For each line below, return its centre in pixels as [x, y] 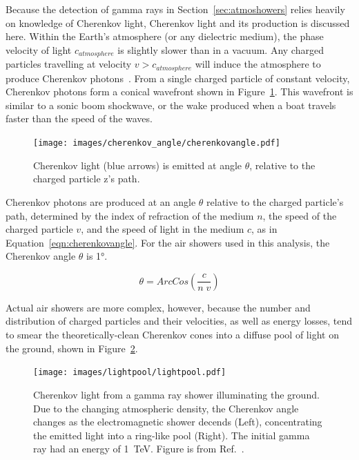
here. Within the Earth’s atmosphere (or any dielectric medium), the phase [165, 36]
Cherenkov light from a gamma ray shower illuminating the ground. [176, 394]
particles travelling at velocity [69, 64]
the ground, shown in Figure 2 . [72, 348]
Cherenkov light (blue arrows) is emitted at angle [138, 165]
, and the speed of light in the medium [163, 229]
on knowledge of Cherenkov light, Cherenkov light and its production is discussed [178, 22]
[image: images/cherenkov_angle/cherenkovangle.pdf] [157, 143]
